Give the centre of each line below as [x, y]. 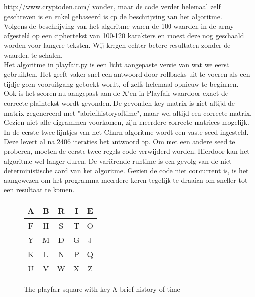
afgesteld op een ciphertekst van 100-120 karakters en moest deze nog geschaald [124, 35]
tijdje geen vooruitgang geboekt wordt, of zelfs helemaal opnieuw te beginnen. [121, 83]
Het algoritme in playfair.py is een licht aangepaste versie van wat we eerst [117, 64]
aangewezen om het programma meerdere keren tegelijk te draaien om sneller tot [126, 180]
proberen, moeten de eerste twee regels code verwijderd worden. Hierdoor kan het [127, 151]
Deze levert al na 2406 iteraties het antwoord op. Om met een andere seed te [120, 141]
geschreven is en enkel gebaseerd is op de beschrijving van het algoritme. [113, 16]
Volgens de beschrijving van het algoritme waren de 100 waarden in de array [119, 26]
